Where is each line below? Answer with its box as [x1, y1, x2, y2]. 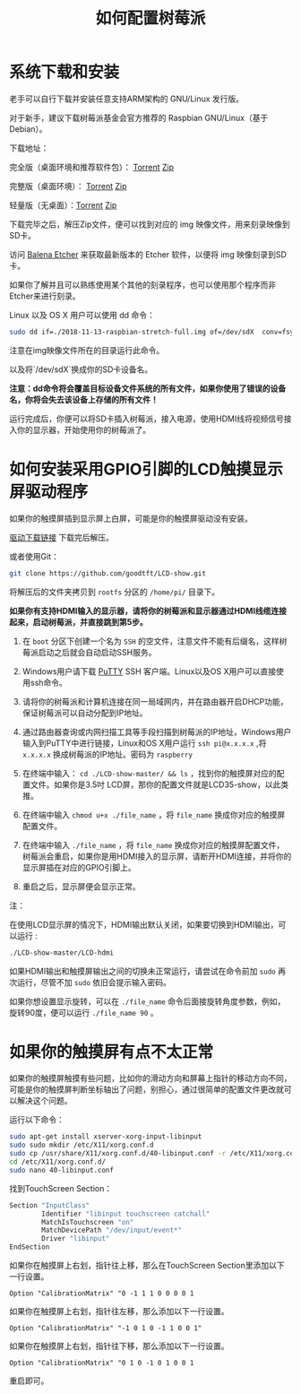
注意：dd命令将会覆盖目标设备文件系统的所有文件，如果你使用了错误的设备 [9, 383, 287, 394]
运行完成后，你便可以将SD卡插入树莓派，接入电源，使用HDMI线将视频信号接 [9, 413, 292, 424]
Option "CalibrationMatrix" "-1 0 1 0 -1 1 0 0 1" [9, 1324, 202, 1333]
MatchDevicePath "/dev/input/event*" [41, 1225, 182, 1235]
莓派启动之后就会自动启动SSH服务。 [21, 646, 157, 657]
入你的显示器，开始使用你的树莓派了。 [9, 424, 150, 435]
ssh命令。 [30, 677, 67, 688]
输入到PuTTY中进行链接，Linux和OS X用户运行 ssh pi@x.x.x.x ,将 [21, 737, 267, 749]
